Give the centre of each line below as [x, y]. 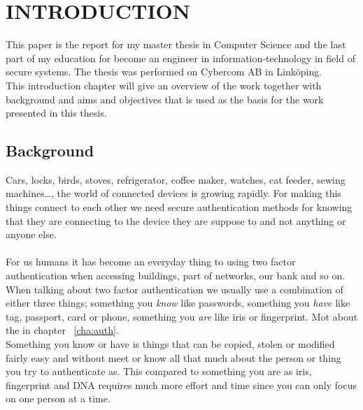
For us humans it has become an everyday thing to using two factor [151, 262]
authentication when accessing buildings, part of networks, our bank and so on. [176, 276]
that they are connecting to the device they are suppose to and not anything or [176, 220]
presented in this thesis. [56, 113]
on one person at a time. [58, 398]
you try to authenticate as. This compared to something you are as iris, [159, 371]
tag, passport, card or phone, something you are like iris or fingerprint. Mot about [182, 316]
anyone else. [31, 234]
